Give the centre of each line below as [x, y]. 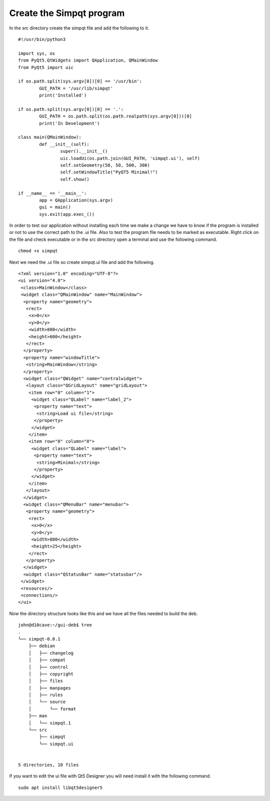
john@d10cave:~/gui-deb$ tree [55, 625]
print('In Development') [69, 123]
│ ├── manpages [49, 688]
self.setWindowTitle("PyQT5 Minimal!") [109, 172]
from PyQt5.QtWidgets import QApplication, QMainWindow [88, 60]
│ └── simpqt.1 [49, 723]
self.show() [75, 179]
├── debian [42, 646]
